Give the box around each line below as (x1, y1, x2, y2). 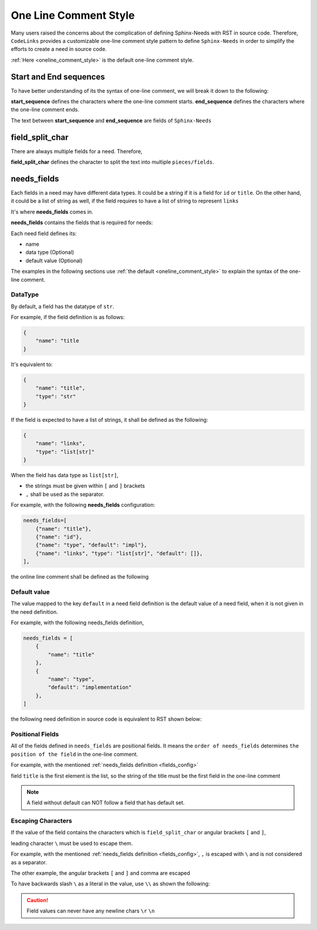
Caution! (26, 897, 49, 904)
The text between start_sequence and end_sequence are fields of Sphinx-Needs (11, 117, 212, 124)
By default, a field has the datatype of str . (11, 303, 114, 310)
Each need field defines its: (11, 229, 77, 237)
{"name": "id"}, (35, 534, 82, 540)
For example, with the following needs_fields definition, (11, 619, 144, 626)
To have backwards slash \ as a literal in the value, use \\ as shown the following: (11, 880, 210, 887)
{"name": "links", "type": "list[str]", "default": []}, (35, 550, 203, 557)
